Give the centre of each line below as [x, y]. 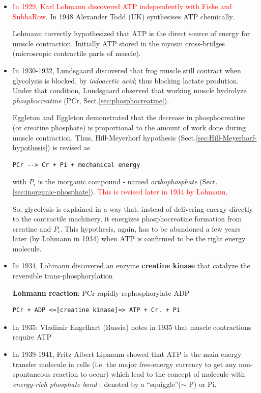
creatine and [32, 228]
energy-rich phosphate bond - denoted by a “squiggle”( [97, 384]
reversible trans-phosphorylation [63, 276]
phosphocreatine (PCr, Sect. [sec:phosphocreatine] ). [91, 100]
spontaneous [32, 374]
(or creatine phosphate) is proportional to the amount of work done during [129, 127]
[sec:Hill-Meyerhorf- [226, 137]
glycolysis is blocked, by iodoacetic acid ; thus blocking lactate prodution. [126, 80]
